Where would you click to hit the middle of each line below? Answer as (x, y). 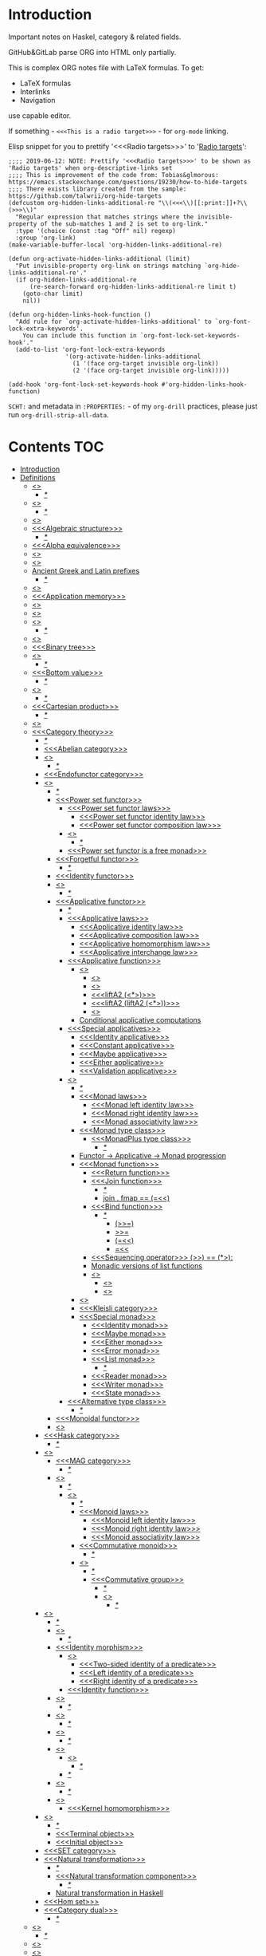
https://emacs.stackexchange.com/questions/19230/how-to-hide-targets (128, 182)
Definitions (37, 477)
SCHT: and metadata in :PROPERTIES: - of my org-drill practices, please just (133, 406)
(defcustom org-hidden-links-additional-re (82, 203)
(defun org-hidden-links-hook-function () (80, 314)
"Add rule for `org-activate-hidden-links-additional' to (114, 321)
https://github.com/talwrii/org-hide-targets (85, 196)
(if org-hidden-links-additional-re (76, 280)
